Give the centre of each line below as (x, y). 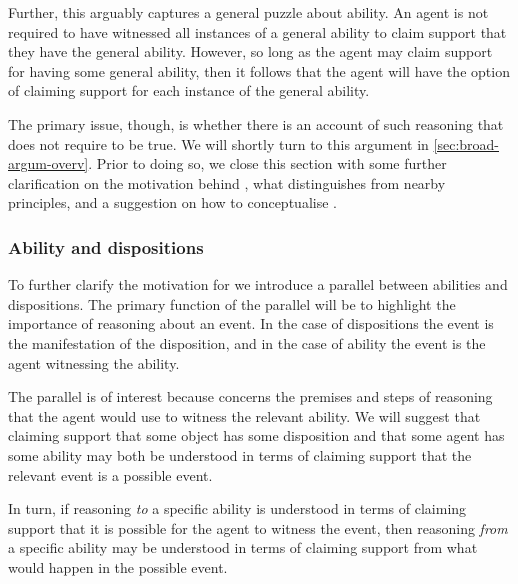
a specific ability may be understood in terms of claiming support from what (243, 547)
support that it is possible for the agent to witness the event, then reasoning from (258, 527)
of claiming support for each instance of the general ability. (189, 90)
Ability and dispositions (106, 246)
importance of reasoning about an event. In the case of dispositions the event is (251, 323)
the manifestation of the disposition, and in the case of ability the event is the (247, 342)
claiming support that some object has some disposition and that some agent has (256, 435)
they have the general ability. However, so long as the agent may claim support (250, 51)
